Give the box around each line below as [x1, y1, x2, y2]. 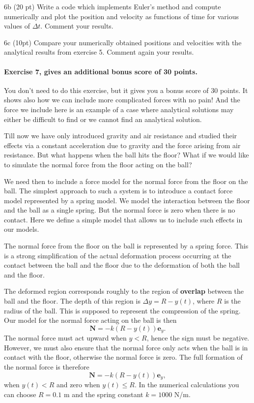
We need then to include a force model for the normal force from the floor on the [4, 176, 248, 186]
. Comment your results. [40, 21, 113, 31]
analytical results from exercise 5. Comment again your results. [4, 47, 194, 57]
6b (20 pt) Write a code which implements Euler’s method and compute [4, 1, 221, 11]
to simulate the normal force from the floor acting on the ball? [4, 159, 192, 169]
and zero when [56, 379, 100, 390]
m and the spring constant [63, 389, 143, 399]
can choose [4, 389, 36, 399]
